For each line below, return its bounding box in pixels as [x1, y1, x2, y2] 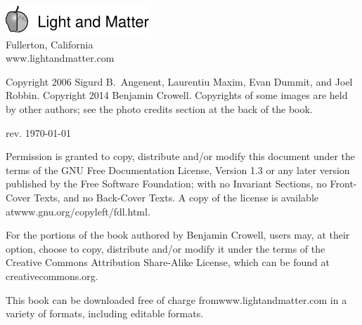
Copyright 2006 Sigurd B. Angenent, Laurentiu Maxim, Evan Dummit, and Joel [6, 74, 353, 88]
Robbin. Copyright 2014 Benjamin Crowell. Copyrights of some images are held [6, 88, 348, 102]
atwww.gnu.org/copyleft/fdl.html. [6, 204, 150, 218]
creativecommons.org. [6, 268, 98, 283]
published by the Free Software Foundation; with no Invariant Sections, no [6, 176, 327, 191]
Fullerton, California [6, 37, 93, 51]
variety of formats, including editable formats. [6, 306, 204, 321]
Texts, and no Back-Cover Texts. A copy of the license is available [34, 190, 319, 204]
